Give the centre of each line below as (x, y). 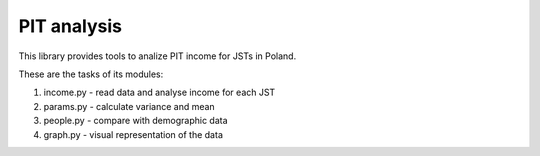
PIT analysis (70, 26)
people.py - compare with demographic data (136, 121)
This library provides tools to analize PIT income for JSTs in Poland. (157, 56)
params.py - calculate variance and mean (129, 106)
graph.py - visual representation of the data (133, 134)
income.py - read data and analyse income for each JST (159, 92)
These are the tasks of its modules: (91, 74)
